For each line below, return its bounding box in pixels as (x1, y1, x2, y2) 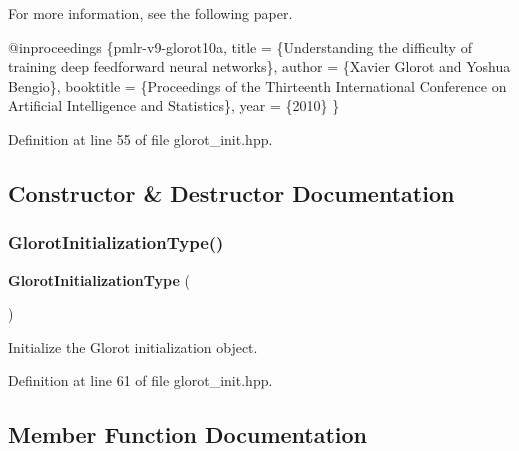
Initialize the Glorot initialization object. (8, 336, 258, 357)
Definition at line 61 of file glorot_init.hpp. (8, 370, 273, 391)
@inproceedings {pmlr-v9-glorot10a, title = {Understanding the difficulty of (8, 36, 472, 57)
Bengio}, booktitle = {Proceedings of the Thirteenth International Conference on (8, 75, 507, 96)
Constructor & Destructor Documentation (8, 177, 455, 208)
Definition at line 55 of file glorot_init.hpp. (8, 128, 273, 149)
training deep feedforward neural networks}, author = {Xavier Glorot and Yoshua (8, 56, 511, 77)
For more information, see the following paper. (8, 3, 293, 23)
